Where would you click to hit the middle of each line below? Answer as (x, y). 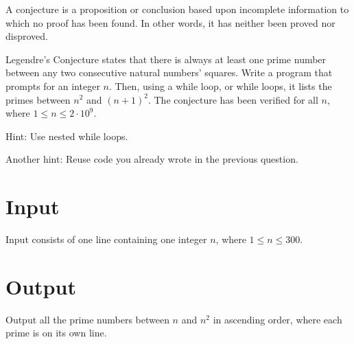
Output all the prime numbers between (87, 319)
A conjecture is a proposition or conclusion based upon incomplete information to (177, 9)
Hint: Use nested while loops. (67, 136)
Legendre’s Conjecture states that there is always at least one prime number (166, 59)
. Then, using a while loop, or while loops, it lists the (220, 85)
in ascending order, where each (278, 319)
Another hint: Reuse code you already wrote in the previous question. (152, 159)
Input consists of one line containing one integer (106, 239)
